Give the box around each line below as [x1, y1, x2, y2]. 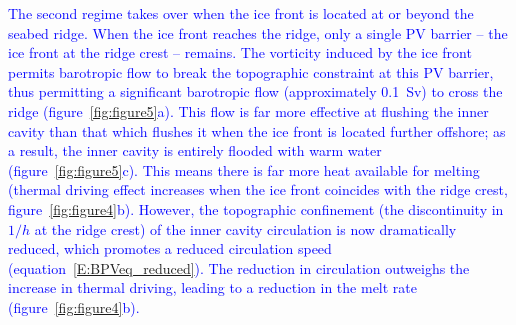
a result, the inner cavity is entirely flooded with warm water [8, 140, 382, 161]
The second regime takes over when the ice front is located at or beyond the [8, 3, 474, 23]
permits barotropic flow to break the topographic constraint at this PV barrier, [8, 61, 494, 82]
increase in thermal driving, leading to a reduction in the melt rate [8, 277, 418, 298]
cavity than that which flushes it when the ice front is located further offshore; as [8, 120, 506, 141]
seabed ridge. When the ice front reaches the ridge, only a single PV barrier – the [8, 22, 508, 43]
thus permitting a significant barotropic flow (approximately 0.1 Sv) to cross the [8, 81, 503, 102]
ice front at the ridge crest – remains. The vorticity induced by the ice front [8, 42, 472, 63]
